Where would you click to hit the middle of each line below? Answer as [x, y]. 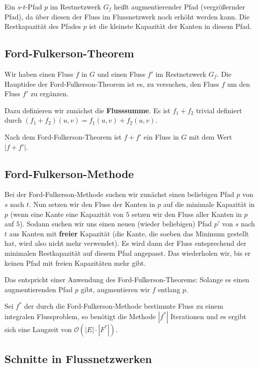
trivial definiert [219, 110]
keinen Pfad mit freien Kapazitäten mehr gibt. [75, 263]
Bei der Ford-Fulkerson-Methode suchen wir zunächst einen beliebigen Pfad [120, 194]
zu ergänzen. [49, 93]
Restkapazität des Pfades [43, 26]
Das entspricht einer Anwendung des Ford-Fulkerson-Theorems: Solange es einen [127, 279]
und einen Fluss [121, 74]
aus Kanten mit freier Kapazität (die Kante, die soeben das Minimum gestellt [129, 233]
